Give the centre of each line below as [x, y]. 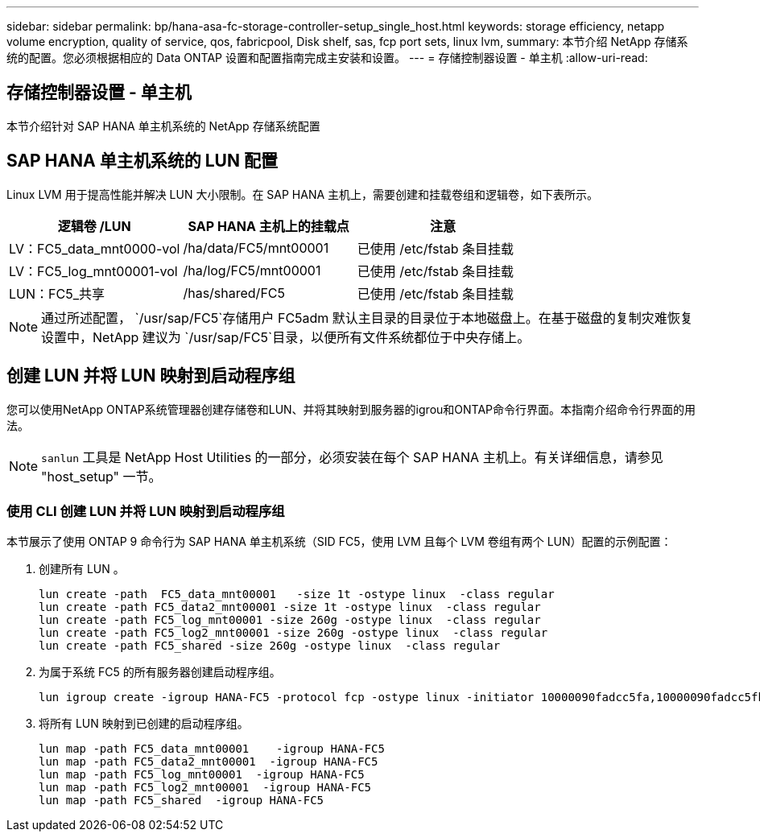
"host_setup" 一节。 [101, 476]
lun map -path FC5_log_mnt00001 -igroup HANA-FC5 [202, 775]
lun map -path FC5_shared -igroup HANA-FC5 [182, 801]
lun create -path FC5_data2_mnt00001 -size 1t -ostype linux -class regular [290, 607]
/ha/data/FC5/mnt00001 [256, 248]
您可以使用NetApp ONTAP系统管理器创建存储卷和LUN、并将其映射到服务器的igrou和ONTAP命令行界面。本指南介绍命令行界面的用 [351, 409]
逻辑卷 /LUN [94, 226]
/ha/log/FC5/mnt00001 [252, 270]
